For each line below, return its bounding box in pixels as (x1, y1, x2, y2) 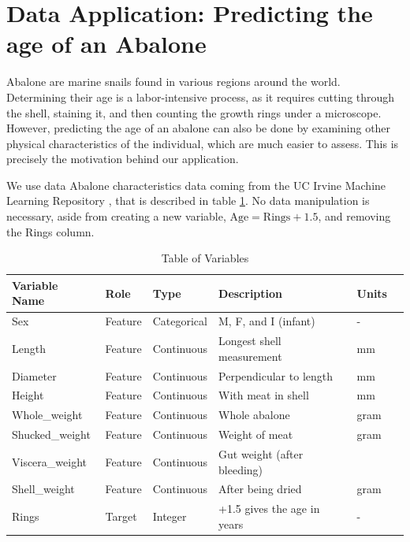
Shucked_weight (12, 426, 91, 443)
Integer (152, 508, 187, 525)
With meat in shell (218, 387, 309, 403)
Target (105, 508, 137, 525)
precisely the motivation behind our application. (6, 150, 239, 167)
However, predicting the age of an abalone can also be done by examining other (6, 120, 391, 136)
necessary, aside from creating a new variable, (6, 208, 226, 225)
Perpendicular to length (218, 367, 334, 384)
